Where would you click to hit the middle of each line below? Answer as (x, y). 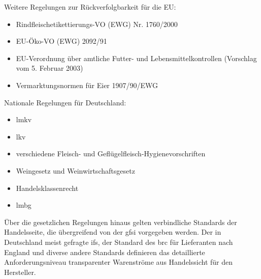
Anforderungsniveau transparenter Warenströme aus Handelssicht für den (118, 262)
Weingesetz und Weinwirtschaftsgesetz (75, 170)
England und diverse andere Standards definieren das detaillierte (105, 252)
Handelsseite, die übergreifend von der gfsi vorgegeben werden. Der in (113, 232)
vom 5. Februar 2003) (50, 68)
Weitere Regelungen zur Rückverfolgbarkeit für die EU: (90, 7)
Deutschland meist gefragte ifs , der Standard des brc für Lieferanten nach (119, 242)
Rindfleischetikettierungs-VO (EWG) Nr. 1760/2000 (97, 24)
